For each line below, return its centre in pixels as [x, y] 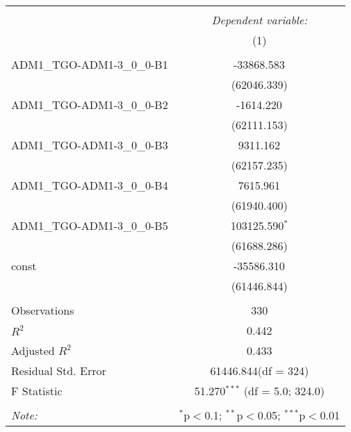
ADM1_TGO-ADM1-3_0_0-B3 [90, 145]
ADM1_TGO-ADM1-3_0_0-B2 [90, 105]
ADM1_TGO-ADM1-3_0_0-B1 [90, 64]
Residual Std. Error [59, 371]
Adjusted [33, 350]
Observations [43, 310]
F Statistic [37, 391]
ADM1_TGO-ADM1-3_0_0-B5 [90, 225]
